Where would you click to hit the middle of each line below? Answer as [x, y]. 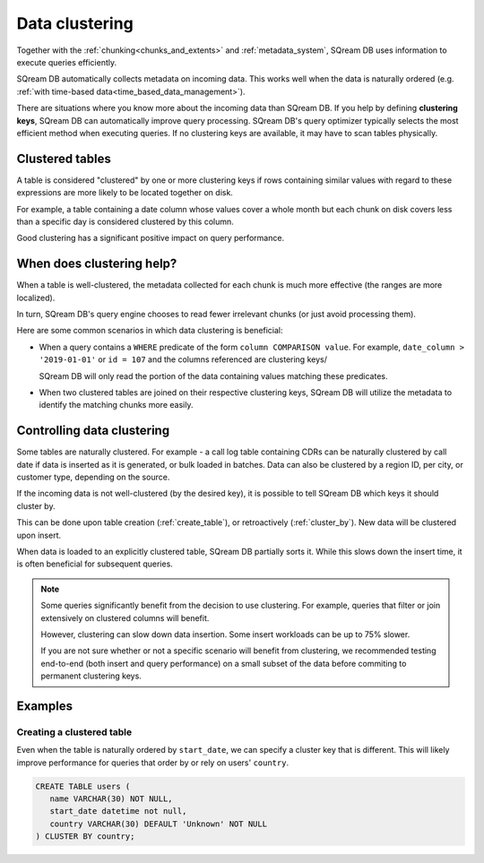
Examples [45, 706]
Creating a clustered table [74, 732]
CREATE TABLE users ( [83, 786]
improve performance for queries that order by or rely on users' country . [153, 763]
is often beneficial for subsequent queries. [95, 564]
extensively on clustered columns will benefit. [125, 617]
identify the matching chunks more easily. [116, 405]
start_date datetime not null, [118, 811]
